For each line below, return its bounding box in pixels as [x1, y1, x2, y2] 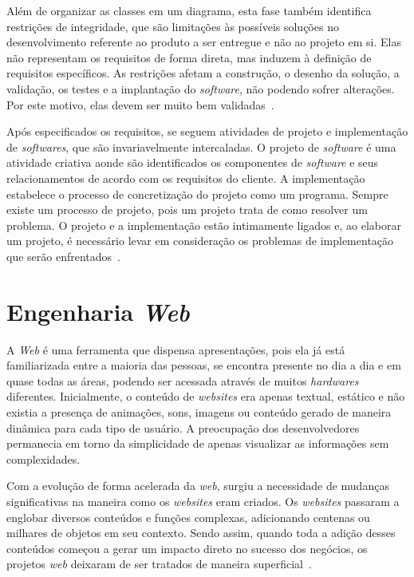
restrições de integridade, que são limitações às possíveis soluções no [6, 18, 339, 34]
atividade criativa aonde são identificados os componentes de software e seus [6, 154, 379, 171]
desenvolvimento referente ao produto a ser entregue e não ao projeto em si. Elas [6, 34, 401, 50]
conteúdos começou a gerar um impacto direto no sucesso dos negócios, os [6, 539, 368, 556]
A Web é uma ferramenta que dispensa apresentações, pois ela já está [6, 341, 345, 358]
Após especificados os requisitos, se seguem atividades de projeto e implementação [6, 123, 408, 140]
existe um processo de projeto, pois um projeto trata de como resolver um [6, 201, 368, 218]
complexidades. [6, 450, 81, 467]
